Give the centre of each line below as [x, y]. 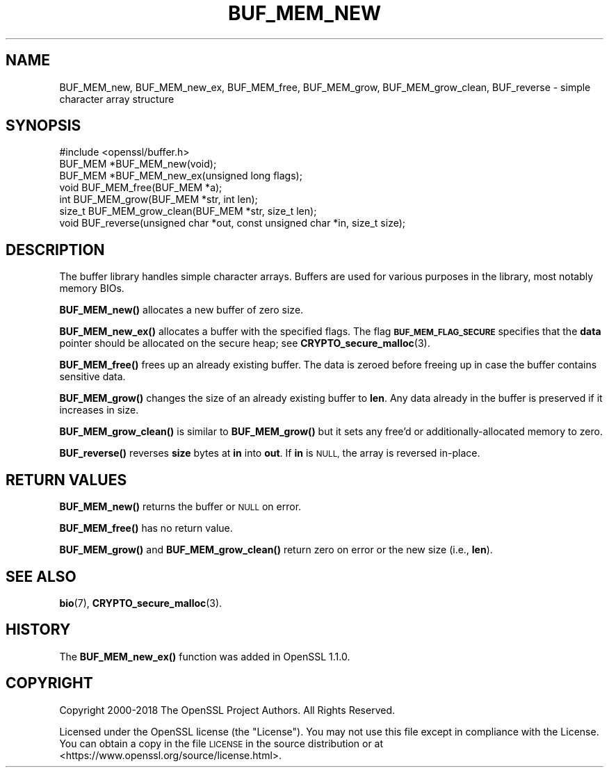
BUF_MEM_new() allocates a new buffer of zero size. [181, 310]
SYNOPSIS [43, 126]
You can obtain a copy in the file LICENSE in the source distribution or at [221, 743]
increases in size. [99, 410]
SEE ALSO [41, 576]
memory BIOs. [92, 288]
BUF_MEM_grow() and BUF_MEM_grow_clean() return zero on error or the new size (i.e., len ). [276, 550]
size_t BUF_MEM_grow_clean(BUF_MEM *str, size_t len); [188, 211]
